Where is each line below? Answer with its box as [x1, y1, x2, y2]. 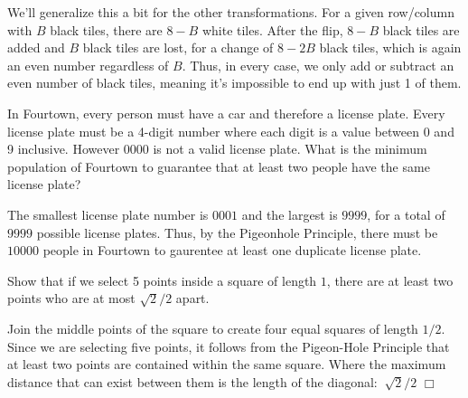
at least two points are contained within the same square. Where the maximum [7, 355, 446, 374]
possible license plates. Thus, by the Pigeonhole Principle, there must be [36, 223, 438, 242]
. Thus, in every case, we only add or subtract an [182, 55, 454, 74]
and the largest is [241, 204, 338, 223]
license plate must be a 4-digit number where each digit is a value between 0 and [7, 121, 454, 140]
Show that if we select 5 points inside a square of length [7, 270, 317, 289]
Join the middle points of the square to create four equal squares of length [7, 318, 418, 337]
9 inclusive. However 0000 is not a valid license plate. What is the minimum [7, 139, 427, 158]
